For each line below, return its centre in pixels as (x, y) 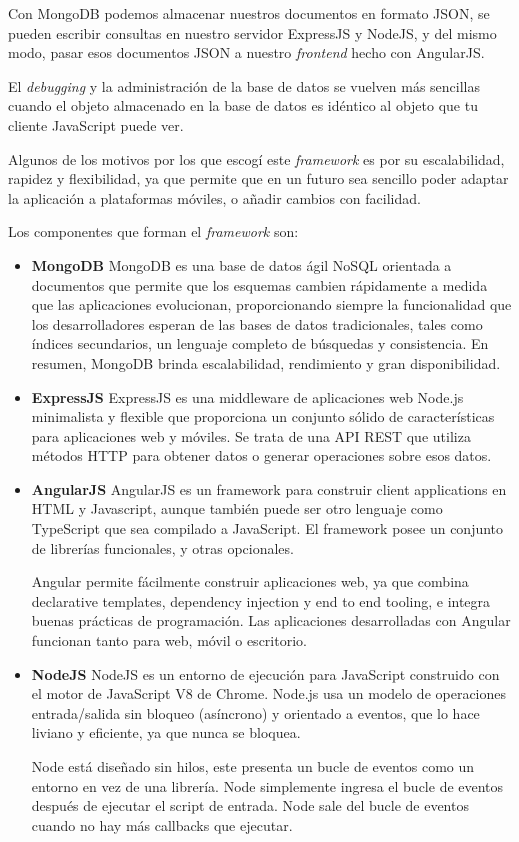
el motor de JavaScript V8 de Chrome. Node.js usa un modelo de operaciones (269, 693)
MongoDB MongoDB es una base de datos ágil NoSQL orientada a (241, 264)
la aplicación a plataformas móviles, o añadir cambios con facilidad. (214, 197)
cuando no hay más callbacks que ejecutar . (162, 824)
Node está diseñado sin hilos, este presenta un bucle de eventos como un (253, 766)
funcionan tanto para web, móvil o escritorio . (169, 640)
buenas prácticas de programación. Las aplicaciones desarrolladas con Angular (271, 620)
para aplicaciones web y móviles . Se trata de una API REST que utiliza (251, 435)
